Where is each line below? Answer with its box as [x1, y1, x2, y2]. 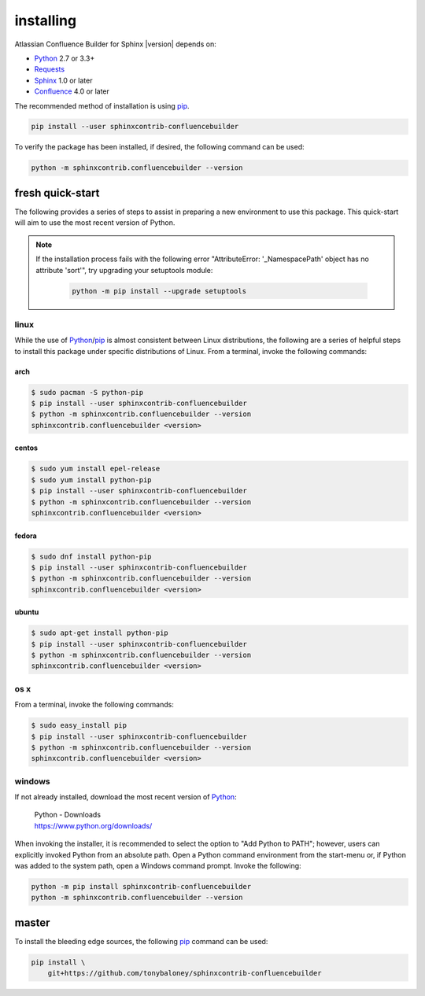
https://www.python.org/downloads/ [34, 821, 153, 830]
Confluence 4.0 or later [34, 87, 110, 96]
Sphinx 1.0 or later [34, 76, 93, 85]
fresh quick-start [14, 186, 100, 200]
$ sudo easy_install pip [31, 721, 128, 730]
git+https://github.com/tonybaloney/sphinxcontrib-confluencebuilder [47, 968, 322, 978]
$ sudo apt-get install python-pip [31, 629, 168, 637]
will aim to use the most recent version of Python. [14, 218, 176, 227]
